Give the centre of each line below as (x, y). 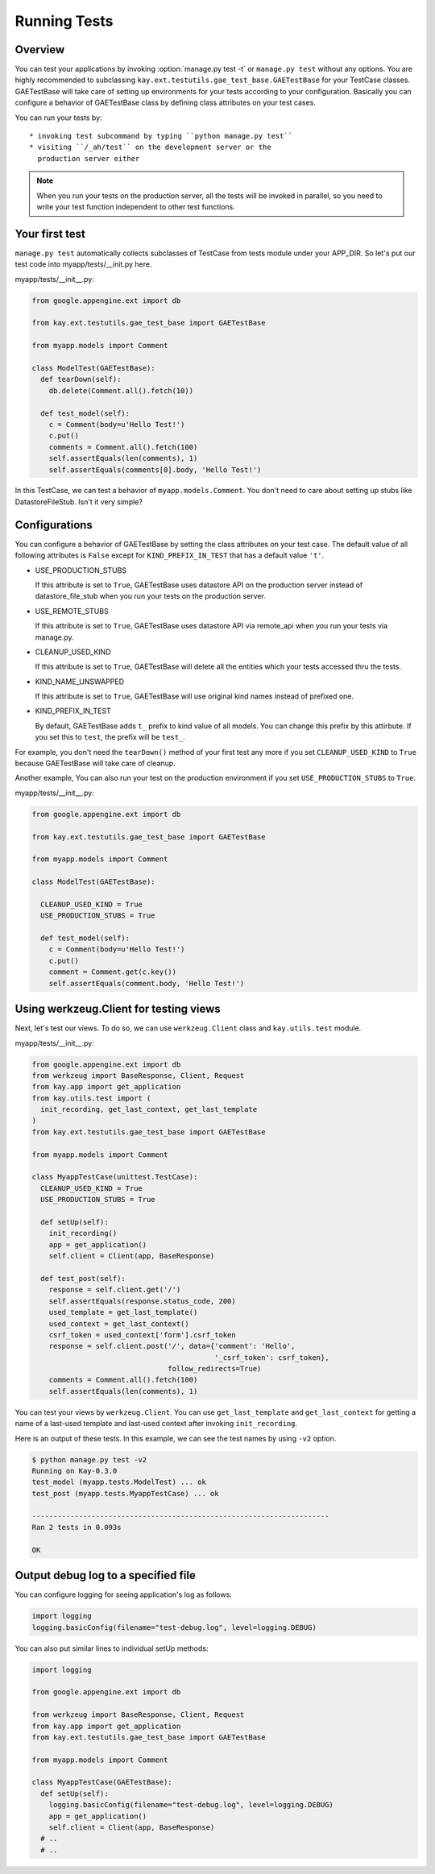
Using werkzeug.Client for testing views (118, 1009)
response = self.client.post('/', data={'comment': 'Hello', (172, 1346)
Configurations (54, 525)
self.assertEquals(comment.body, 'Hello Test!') (147, 983)
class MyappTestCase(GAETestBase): (102, 1782)
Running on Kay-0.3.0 (75, 1471)
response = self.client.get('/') (115, 1290)
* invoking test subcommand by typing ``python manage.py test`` (161, 136)
